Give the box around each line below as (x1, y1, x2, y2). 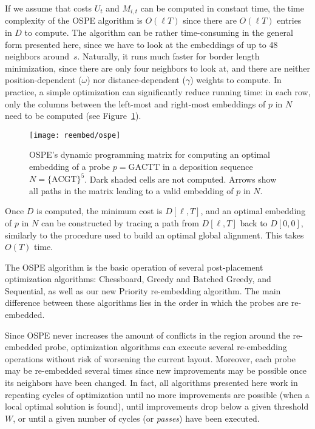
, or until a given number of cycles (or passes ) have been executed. (13, 411, 260, 424)
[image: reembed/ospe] (29, 130, 121, 140)
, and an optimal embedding (200, 204, 306, 217)
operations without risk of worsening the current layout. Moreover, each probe (5, 352, 296, 365)
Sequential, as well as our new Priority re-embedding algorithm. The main (5, 284, 281, 297)
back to (240, 216, 268, 229)
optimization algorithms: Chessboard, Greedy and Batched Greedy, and (5, 272, 271, 285)
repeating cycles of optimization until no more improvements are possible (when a (5, 388, 310, 400)
